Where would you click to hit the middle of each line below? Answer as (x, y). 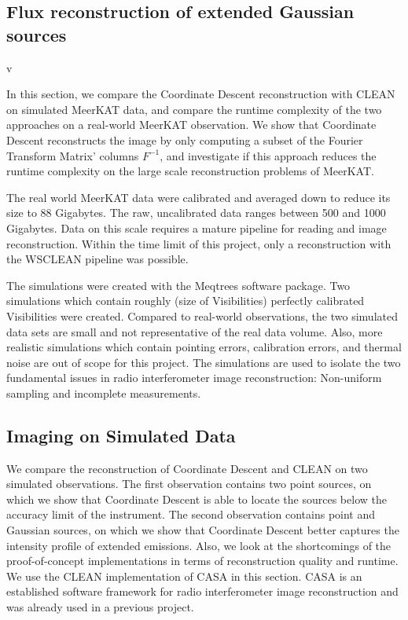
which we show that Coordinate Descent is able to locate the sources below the (197, 499)
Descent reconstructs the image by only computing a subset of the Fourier (185, 139)
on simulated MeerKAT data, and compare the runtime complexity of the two (194, 109)
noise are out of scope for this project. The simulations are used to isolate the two (204, 362)
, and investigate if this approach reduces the (268, 155)
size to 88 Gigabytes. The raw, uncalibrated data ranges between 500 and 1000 (196, 213)
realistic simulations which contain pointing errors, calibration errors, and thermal (204, 347)
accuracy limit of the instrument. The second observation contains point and (191, 514)
